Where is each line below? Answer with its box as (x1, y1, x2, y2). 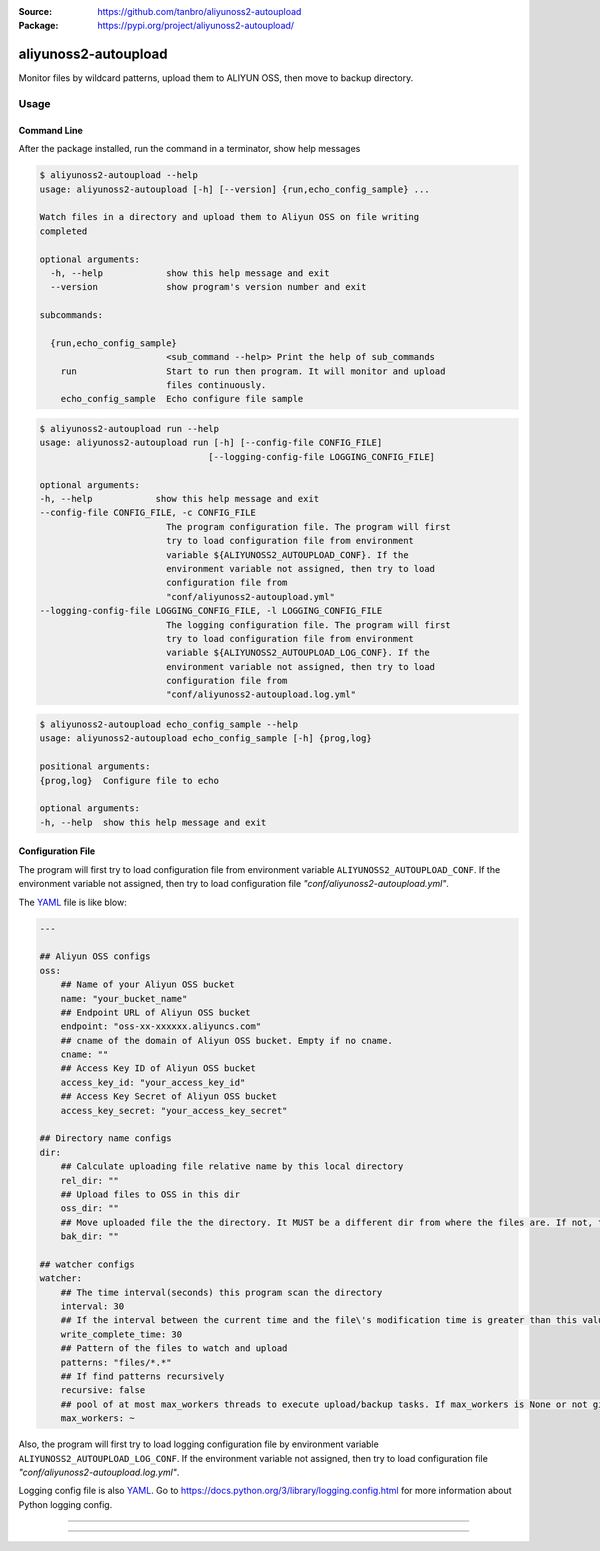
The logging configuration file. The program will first (165, 619, 452, 630)
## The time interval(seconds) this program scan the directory (60, 1286, 383, 1298)
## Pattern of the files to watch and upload (60, 1343, 288, 1354)
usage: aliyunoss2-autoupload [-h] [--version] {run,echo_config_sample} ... (39, 183, 430, 195)
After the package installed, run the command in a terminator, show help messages (18, 143, 361, 155)
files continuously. (165, 380, 267, 391)
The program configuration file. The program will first (165, 521, 452, 532)
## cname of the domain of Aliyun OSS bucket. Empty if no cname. (60, 1035, 394, 1046)
